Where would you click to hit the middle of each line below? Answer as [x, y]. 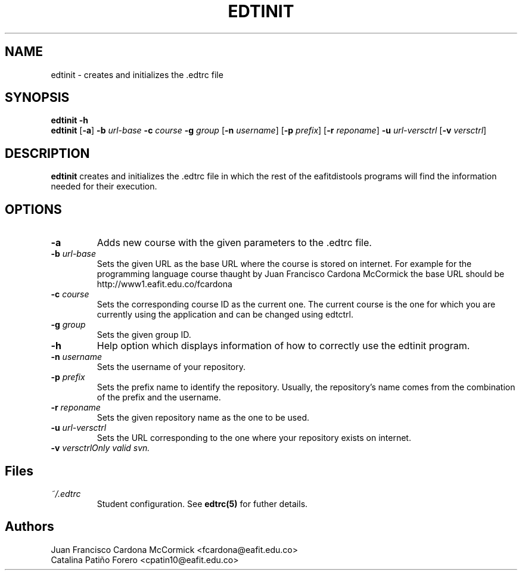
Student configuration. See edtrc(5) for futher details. [202, 503]
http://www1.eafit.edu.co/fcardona [164, 284]
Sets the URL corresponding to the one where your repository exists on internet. [254, 438]
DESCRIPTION [47, 153]
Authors [29, 527]
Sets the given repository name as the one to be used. [203, 418]
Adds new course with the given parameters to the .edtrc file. [234, 243]
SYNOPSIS [37, 98]
